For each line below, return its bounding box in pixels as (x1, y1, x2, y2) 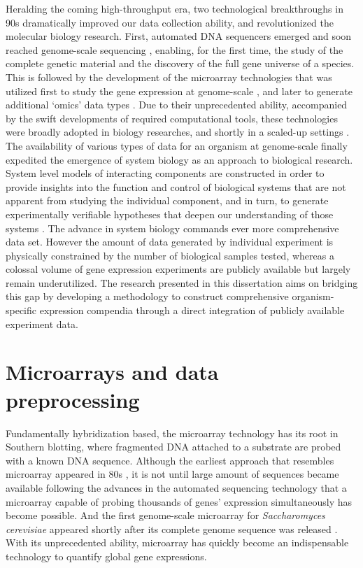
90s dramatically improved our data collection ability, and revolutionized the (6, 15, 334, 29)
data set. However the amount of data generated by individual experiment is (6, 234, 334, 249)
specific (6, 303, 37, 318)
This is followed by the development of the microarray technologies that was (6, 69, 332, 84)
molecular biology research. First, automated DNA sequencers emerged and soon (6, 29, 352, 43)
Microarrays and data (6, 357, 219, 386)
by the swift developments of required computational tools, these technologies (6, 111, 338, 125)
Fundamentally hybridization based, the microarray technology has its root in (6, 425, 339, 440)
